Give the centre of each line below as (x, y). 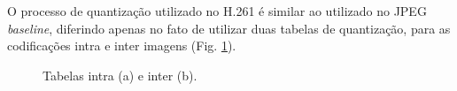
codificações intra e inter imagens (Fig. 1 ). (122, 45)
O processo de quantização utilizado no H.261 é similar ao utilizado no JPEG (217, 11)
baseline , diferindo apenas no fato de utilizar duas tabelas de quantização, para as (229, 28)
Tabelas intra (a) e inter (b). (120, 75)
